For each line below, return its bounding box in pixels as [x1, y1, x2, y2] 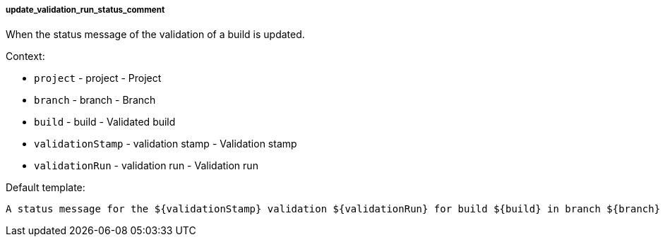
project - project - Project [34, 72, 162, 85]
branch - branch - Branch [34, 94, 156, 107]
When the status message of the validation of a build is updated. [6, 28, 305, 41]
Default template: [6, 181, 85, 194]
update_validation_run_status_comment [6, 5, 165, 15]
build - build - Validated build [34, 116, 176, 128]
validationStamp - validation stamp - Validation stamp [34, 138, 297, 150]
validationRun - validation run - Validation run [34, 159, 258, 172]
